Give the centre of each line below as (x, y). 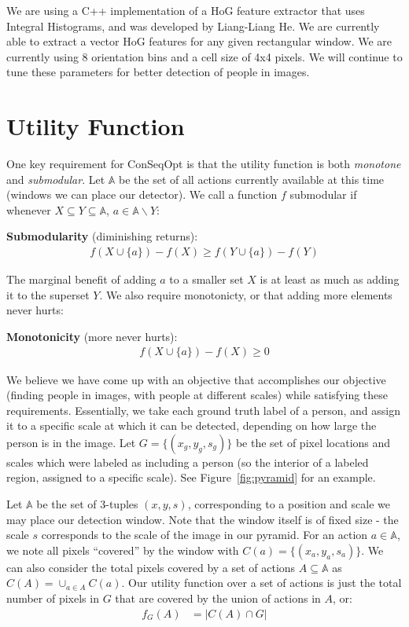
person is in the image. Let (71, 442)
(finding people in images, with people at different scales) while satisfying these (197, 395)
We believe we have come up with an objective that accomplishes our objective (196, 379)
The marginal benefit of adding (81, 279)
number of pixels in (53, 598)
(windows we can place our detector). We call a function (142, 194)
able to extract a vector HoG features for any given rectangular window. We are (199, 41)
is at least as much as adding (330, 279)
